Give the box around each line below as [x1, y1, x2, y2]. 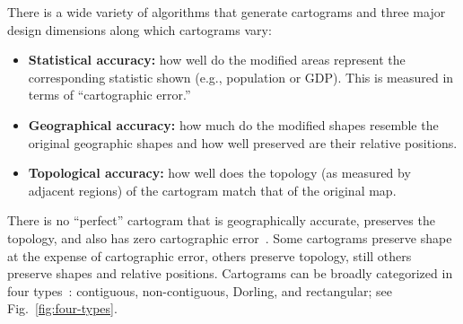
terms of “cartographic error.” [28, 85, 191, 104]
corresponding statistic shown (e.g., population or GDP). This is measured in [28, 67, 454, 86]
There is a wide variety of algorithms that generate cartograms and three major [7, 3, 446, 21]
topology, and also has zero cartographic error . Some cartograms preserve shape [7, 228, 452, 247]
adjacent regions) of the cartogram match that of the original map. [28, 180, 397, 199]
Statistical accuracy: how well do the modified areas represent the [28, 50, 406, 69]
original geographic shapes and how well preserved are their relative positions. [28, 133, 458, 152]
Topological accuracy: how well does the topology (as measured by [28, 163, 411, 182]
